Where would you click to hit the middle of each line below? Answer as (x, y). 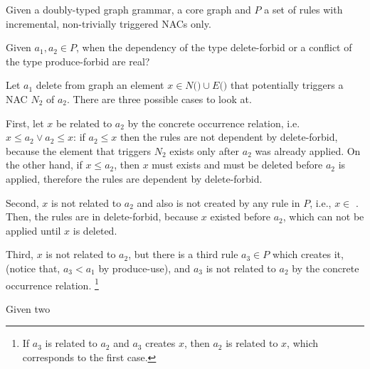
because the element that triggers (78, 150)
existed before (240, 216)
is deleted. (95, 230)
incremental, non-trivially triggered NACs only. (109, 23)
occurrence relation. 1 (52, 284)
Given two (28, 308)
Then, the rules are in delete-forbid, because (102, 216)
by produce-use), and (144, 268)
